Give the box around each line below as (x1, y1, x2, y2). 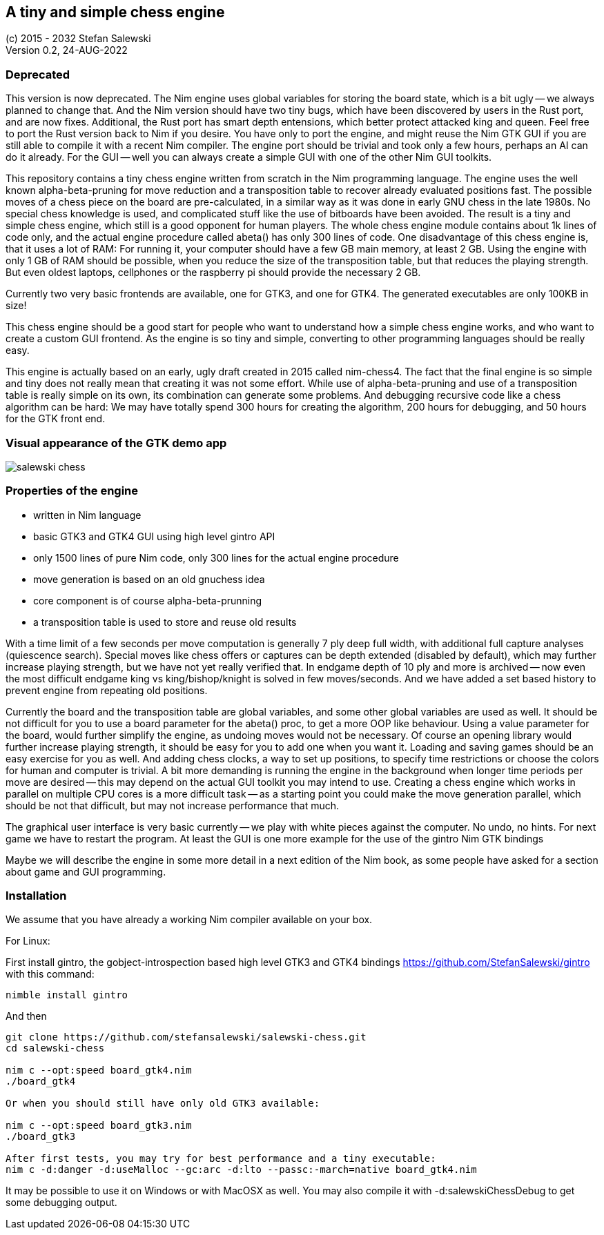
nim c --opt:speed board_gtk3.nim (6, 1120, 192, 1132)
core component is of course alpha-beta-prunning (33, 594, 262, 606)
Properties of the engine (6, 484, 139, 498)
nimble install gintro (6, 989, 128, 1001)
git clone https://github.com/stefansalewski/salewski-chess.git (6, 1031, 367, 1043)
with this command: (6, 968, 95, 980)
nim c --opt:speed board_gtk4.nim (6, 1065, 192, 1076)
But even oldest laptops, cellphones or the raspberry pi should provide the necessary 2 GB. (6, 266, 421, 279)
